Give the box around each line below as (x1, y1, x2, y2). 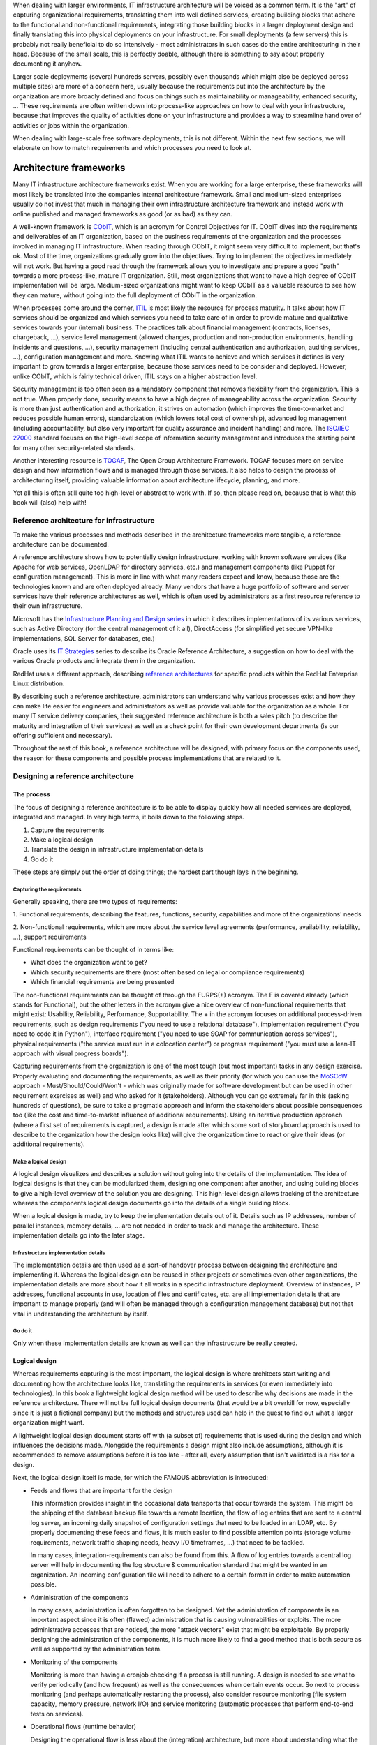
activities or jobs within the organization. (13, 121, 129, 129)
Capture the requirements (30, 826, 105, 834)
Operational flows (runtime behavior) (30, 1723, 136, 1731)
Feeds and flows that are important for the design (30, 1486, 173, 1494)
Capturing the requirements (13, 886, 82, 893)
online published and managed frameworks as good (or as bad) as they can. (13, 209, 233, 218)
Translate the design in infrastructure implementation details (30, 845, 204, 854)
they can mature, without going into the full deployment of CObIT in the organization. (13, 290, 258, 299)
